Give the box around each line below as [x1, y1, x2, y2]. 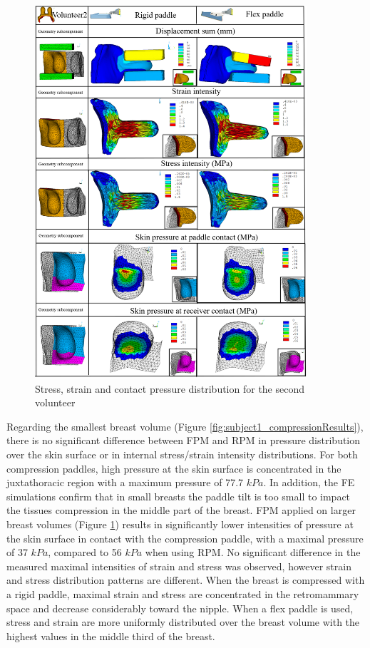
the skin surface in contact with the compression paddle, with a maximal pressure [6, 530, 364, 545]
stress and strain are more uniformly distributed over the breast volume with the [6, 614, 360, 629]
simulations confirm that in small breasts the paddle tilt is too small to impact [6, 488, 351, 503]
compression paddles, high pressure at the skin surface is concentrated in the [6, 461, 341, 475]
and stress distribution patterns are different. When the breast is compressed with [6, 572, 365, 587]
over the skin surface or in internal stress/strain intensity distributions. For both [6, 447, 358, 462]
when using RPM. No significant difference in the [145, 545, 361, 560]
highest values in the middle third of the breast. [6, 628, 215, 643]
